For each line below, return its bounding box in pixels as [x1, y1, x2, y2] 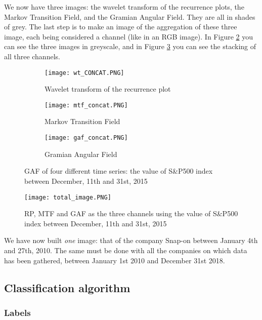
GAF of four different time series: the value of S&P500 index [24, 166, 213, 176]
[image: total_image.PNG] [24, 193, 111, 201]
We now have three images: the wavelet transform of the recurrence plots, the [4, 2, 244, 12]
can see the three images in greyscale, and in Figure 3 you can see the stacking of [4, 41, 256, 52]
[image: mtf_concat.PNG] [45, 101, 128, 109]
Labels [4, 306, 31, 318]
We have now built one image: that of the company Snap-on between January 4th [4, 235, 258, 246]
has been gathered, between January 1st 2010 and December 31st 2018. [4, 255, 225, 265]
